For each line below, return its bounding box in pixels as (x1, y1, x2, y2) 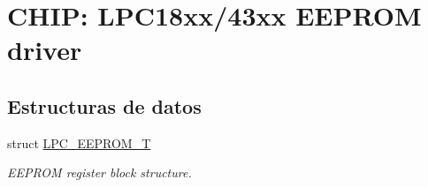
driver (7, 32, 82, 68)
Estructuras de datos (7, 92, 202, 119)
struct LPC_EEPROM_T (7, 133, 151, 152)
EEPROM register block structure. (7, 163, 192, 182)
